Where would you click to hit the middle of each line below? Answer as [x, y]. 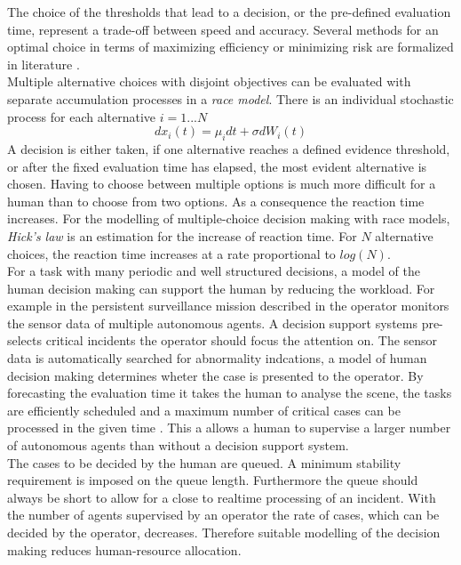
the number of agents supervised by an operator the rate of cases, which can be [223, 515]
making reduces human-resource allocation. [124, 549]
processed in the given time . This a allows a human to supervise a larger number [229, 428]
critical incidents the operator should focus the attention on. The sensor [242, 340]
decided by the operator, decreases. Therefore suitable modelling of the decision [224, 533]
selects [25, 340]
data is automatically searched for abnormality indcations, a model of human [217, 358]
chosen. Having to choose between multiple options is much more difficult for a [222, 184]
